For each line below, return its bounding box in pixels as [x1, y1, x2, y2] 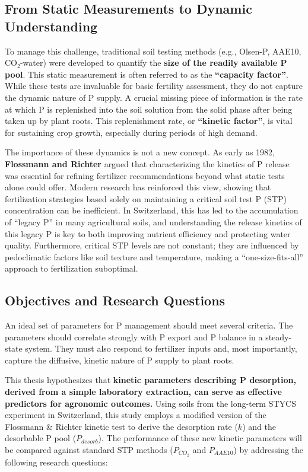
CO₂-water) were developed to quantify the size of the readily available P [5, 56, 287, 69]
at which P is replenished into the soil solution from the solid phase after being [5, 103, 293, 115]
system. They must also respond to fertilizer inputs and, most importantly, [25, 342, 297, 355]
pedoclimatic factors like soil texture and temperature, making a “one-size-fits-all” [5, 250, 303, 263]
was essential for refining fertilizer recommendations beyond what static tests [5, 169, 285, 181]
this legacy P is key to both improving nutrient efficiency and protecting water [5, 227, 291, 240]
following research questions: [5, 455, 108, 468]
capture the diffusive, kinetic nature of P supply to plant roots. [5, 353, 234, 366]
